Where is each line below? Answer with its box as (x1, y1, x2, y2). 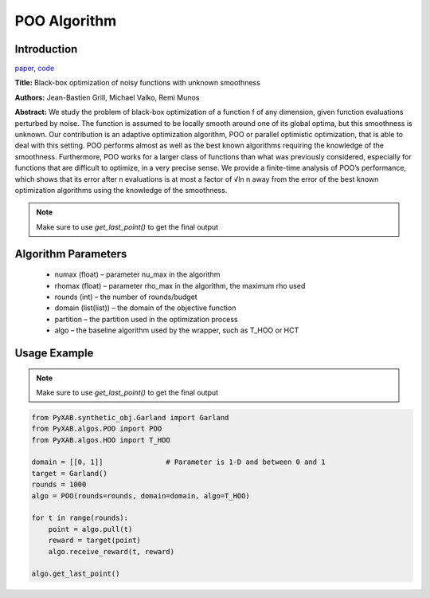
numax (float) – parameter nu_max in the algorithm (54, 269, 221, 279)
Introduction (14, 42, 78, 56)
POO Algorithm (14, 12, 117, 30)
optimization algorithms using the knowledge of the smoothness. (14, 185, 228, 195)
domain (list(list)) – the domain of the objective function (54, 303, 236, 313)
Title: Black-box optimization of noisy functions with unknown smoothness (14, 78, 260, 88)
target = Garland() (31, 469, 107, 478)
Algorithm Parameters (14, 247, 127, 261)
